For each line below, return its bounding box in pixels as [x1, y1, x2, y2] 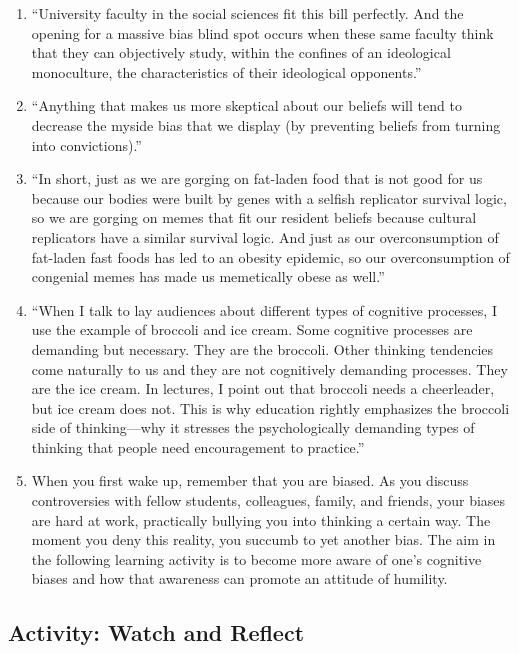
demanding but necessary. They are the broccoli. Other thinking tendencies [31, 338, 494, 359]
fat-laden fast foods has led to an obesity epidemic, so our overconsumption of [31, 246, 510, 267]
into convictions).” [31, 134, 142, 155]
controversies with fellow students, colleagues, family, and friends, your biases [31, 490, 506, 511]
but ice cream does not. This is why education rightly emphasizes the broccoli [31, 397, 510, 418]
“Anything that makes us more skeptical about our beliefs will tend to [31, 95, 462, 116]
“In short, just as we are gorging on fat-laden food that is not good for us [31, 168, 483, 189]
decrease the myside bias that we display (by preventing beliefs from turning [31, 114, 501, 135]
